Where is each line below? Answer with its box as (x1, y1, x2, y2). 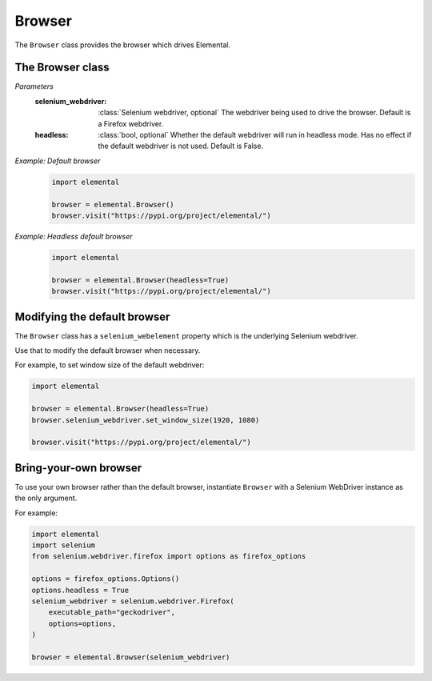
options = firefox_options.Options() (31, 575, 180, 583)
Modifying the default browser (14, 310, 170, 323)
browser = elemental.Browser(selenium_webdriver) (31, 652, 230, 662)
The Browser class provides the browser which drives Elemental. (14, 40, 231, 50)
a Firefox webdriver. (98, 118, 164, 128)
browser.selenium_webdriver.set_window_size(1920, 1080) (31, 415, 260, 424)
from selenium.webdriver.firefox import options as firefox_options (31, 552, 306, 561)
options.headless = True (31, 585, 130, 595)
